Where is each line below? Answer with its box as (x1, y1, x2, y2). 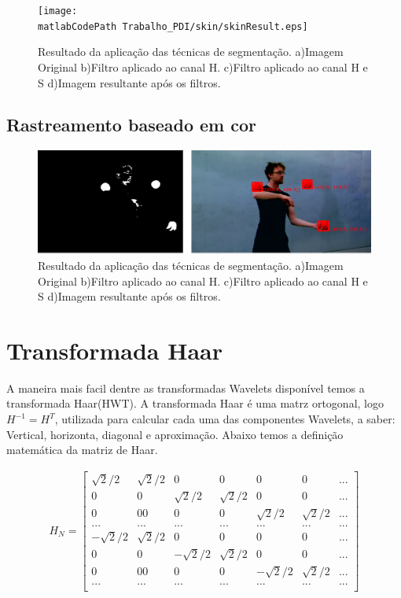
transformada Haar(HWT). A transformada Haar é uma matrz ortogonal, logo (6, 395, 384, 412)
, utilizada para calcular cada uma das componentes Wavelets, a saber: (54, 411, 395, 427)
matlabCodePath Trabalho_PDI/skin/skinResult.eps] (38, 20, 308, 32)
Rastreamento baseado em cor (6, 113, 257, 137)
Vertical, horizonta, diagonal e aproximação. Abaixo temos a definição (6, 426, 344, 442)
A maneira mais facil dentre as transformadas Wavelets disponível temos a (6, 379, 365, 396)
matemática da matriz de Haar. (6, 441, 158, 458)
